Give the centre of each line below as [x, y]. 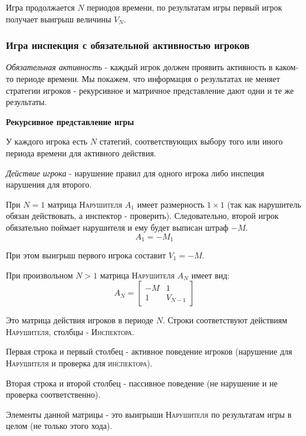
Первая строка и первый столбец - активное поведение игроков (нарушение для [149, 351]
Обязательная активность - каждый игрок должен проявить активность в [139, 67]
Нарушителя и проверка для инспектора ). [79, 363]
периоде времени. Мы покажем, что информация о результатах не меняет [148, 78]
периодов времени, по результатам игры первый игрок [185, 7]
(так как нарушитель [264, 204]
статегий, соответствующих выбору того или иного [191, 141]
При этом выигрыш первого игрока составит [86, 255]
